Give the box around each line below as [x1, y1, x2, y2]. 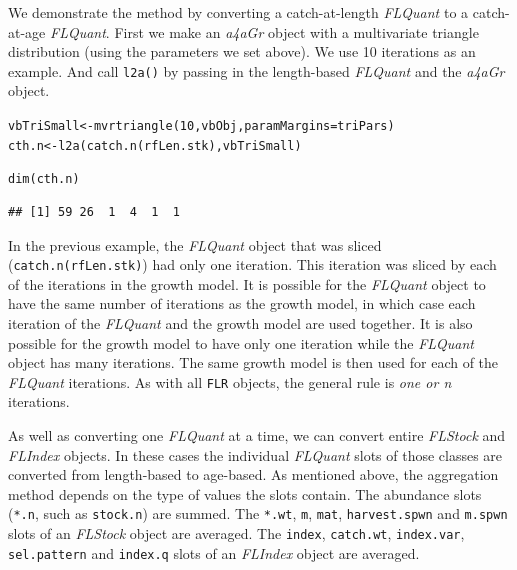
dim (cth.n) [8, 172, 80, 187]
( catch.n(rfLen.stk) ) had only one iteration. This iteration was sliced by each [8, 254, 497, 275]
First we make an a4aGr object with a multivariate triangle [114, 21, 479, 42]
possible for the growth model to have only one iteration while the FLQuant [8, 332, 475, 353]
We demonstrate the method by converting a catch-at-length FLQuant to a [8, 2, 469, 22]
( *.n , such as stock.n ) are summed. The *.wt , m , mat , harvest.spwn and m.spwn [8, 503, 508, 524]
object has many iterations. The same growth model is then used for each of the [8, 352, 499, 373]
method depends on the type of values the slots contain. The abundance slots [8, 483, 482, 504]
